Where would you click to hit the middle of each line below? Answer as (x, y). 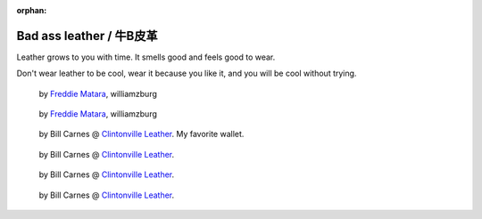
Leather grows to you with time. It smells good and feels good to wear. (146, 57)
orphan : (32, 10)
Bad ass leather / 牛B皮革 (87, 36)
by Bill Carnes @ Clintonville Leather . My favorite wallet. (141, 134)
